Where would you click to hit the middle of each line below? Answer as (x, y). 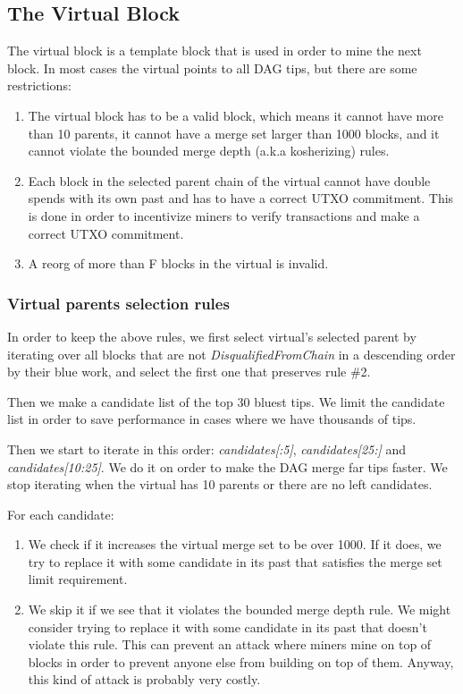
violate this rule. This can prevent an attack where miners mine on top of (230, 644)
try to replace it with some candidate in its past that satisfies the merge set (235, 561)
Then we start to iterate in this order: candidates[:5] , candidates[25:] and (207, 449)
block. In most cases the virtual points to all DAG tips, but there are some (212, 68)
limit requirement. (78, 579)
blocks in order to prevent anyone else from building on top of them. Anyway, (241, 661)
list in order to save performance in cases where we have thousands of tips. (212, 419)
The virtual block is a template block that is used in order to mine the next (215, 51)
